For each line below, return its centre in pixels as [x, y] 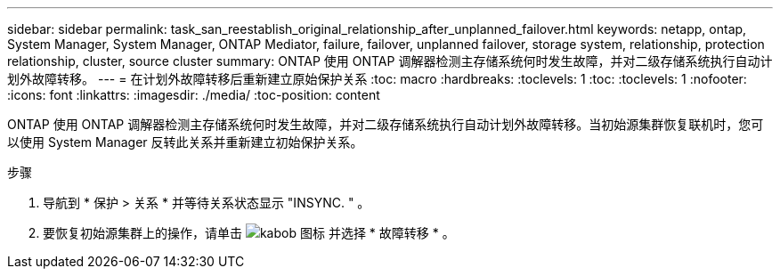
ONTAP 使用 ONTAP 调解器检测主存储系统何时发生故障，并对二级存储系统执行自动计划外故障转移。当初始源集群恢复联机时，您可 [386, 124]
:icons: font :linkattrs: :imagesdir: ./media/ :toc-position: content [194, 95]
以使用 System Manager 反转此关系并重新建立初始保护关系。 [185, 142]
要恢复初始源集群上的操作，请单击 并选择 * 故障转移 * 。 [249, 233]
